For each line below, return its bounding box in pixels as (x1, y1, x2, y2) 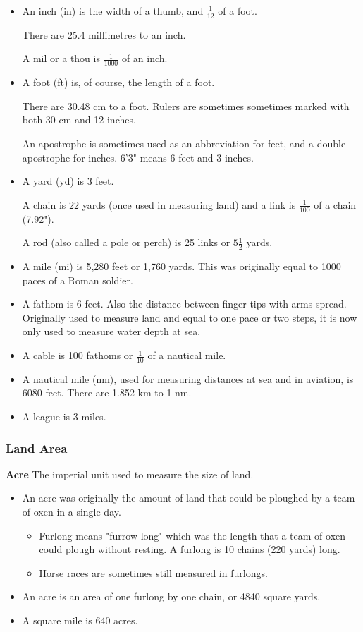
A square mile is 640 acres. (22, 613, 138, 628)
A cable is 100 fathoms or (22, 348, 133, 363)
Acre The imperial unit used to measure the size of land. (6, 466, 254, 481)
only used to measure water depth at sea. (22, 324, 201, 339)
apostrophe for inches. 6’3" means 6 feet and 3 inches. (22, 150, 254, 164)
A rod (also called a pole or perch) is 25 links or (22, 235, 230, 250)
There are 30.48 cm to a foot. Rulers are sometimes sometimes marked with (22, 98, 350, 113)
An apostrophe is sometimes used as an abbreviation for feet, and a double (22, 136, 346, 151)
